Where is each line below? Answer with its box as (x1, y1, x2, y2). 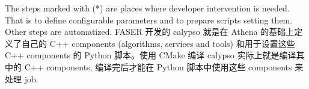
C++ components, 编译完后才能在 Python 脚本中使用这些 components (24, 60, 292, 73)
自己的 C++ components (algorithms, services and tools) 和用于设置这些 (21, 37, 295, 49)
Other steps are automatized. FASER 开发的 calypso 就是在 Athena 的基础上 (5, 25, 295, 38)
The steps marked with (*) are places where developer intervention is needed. (5, 2, 290, 14)
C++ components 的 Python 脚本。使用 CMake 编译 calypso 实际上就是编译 (5, 49, 296, 61)
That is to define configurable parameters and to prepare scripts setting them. (5, 13, 293, 26)
